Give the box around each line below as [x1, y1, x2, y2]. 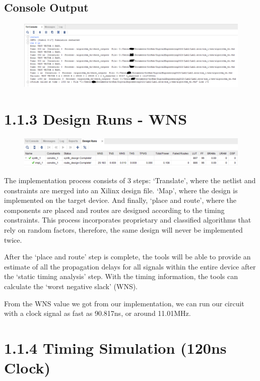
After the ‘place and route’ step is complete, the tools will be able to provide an [4, 251, 251, 262]
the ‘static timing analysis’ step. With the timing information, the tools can [4, 271, 238, 282]
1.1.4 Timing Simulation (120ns [4, 338, 227, 358]
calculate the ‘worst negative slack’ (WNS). [4, 281, 138, 292]
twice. [4, 234, 22, 245]
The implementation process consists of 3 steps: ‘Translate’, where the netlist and [4, 175, 256, 186]
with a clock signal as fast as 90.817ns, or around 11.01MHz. [4, 308, 191, 318]
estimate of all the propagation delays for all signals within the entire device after [4, 261, 256, 271]
